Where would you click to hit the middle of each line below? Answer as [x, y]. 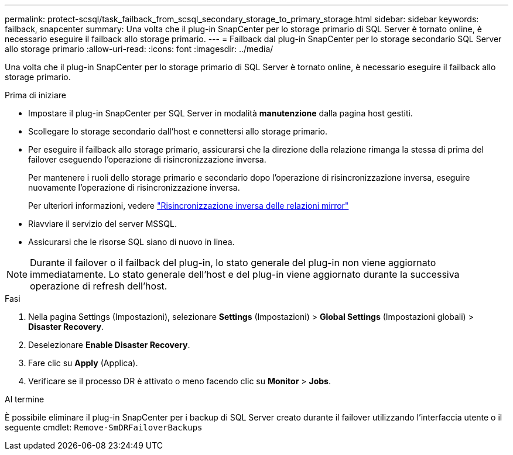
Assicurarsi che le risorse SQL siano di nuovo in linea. [131, 242]
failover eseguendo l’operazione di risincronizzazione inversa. [147, 159]
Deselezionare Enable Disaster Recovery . [109, 345]
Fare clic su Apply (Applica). [83, 363]
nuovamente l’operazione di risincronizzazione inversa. [134, 187]
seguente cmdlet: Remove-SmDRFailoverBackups [104, 427]
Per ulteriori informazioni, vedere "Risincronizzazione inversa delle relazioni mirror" [189, 206]
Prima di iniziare [35, 95]
